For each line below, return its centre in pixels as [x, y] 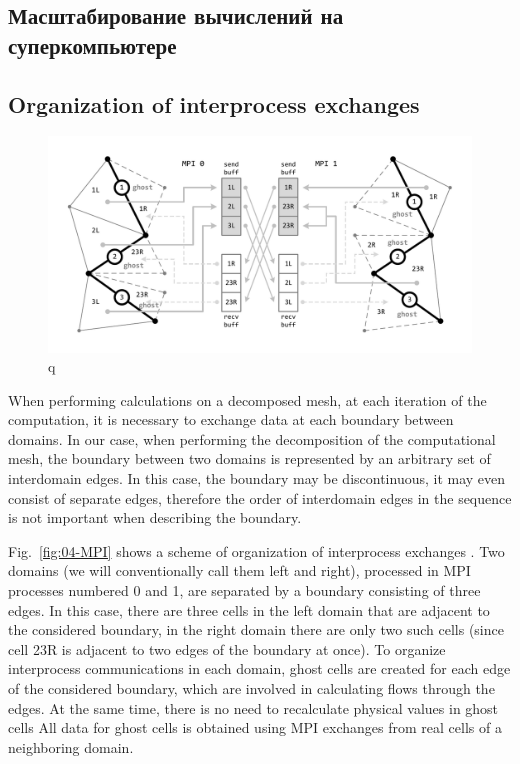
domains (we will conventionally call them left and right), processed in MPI [239, 570]
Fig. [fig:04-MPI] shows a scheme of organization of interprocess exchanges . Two [256, 550]
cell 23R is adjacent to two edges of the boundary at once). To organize [227, 648]
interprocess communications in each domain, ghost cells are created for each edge [259, 668]
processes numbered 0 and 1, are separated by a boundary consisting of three [244, 590]
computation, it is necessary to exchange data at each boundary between [231, 419]
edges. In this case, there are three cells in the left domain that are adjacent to [249, 609]
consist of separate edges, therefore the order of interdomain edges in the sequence [260, 497]
